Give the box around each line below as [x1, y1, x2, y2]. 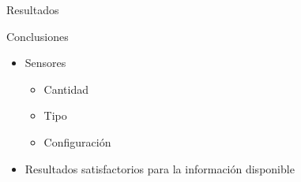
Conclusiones [6, 28, 69, 44]
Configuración [43, 133, 111, 150]
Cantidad [43, 80, 88, 97]
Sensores [24, 54, 66, 71]
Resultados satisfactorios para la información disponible [24, 160, 295, 176]
